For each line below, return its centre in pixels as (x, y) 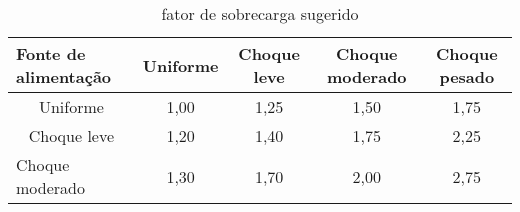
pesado (467, 76)
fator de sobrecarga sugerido (260, 13)
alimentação (64, 76)
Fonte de (51, 53)
